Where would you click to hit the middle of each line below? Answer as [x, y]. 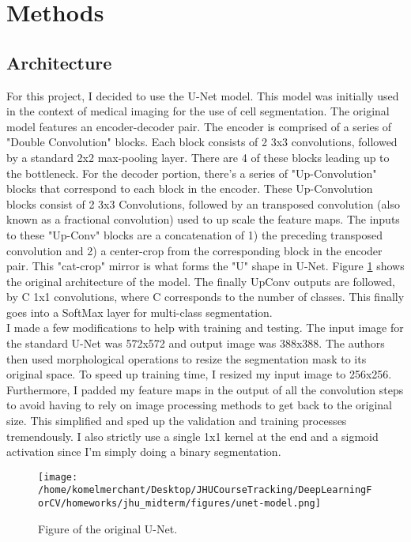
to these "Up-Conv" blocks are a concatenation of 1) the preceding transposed [194, 234]
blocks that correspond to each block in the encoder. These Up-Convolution [190, 188]
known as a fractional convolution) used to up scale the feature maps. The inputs [203, 219]
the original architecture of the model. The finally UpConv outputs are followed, [201, 281]
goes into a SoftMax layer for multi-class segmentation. [140, 312]
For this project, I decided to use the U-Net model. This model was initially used [203, 95]
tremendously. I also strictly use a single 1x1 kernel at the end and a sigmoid [192, 436]
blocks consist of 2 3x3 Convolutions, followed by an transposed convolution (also [203, 203]
